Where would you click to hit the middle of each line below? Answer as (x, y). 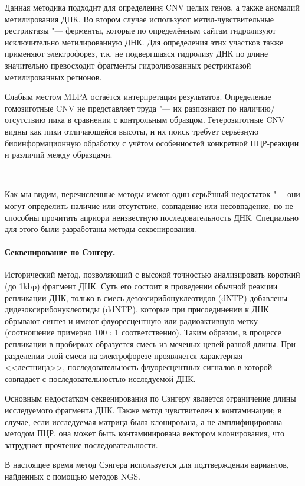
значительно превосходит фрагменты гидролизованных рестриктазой (128, 65)
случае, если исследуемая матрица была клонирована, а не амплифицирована (144, 421)
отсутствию (25, 120)
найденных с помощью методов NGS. (73, 476)
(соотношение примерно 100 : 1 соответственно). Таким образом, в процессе (143, 332)
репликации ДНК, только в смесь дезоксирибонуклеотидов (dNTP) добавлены (146, 297)
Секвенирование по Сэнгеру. (60, 252)
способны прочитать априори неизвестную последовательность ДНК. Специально (152, 217)
